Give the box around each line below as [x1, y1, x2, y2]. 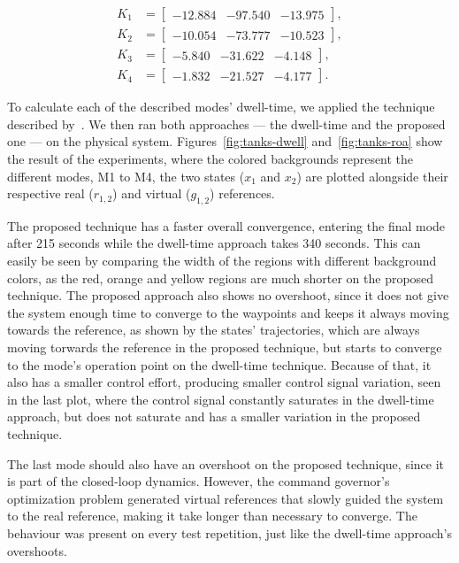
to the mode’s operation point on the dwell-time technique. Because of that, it [7, 355, 432, 374]
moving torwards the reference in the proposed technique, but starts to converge [7, 338, 442, 357]
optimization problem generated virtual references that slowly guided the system [7, 489, 444, 507]
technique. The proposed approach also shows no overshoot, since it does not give [7, 286, 449, 305]
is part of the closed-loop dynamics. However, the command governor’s [7, 472, 390, 490]
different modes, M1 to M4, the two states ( [7, 166, 245, 185]
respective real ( [7, 184, 94, 203]
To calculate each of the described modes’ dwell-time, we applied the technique [7, 97, 435, 116]
